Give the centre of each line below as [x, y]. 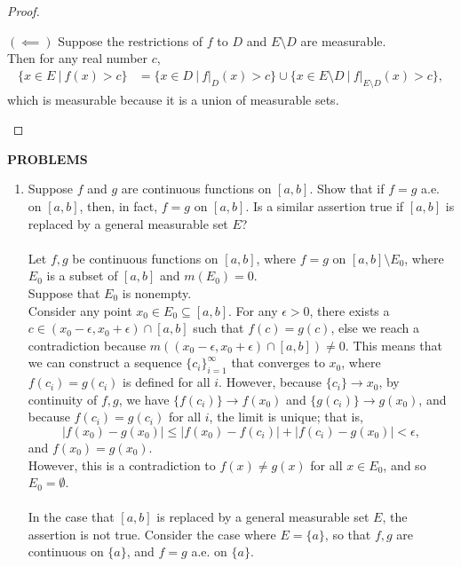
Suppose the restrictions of [131, 40]
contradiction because [87, 345]
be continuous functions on [145, 258]
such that [219, 328]
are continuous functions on [196, 189]
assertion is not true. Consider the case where [152, 534]
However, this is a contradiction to [122, 465]
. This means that [393, 345]
